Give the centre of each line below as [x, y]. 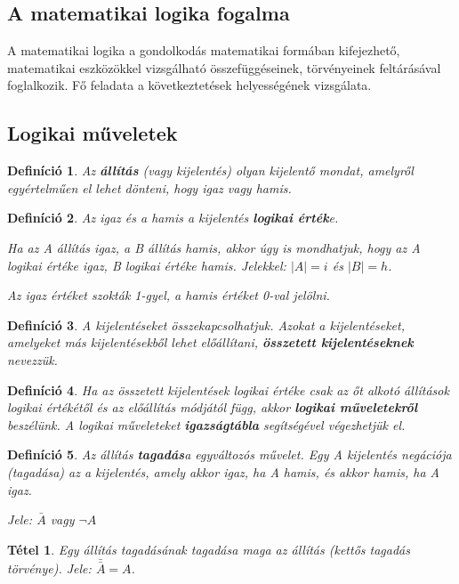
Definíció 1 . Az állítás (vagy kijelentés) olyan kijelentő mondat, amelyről [210, 170]
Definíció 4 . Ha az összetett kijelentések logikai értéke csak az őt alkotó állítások [228, 389]
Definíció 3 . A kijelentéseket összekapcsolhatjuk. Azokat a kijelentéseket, [206, 324]
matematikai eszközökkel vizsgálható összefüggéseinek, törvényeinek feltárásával [224, 67]
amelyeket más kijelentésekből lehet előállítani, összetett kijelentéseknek [210, 342]
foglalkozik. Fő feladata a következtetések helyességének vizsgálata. [189, 85]
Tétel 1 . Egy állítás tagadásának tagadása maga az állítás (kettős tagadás [209, 549]
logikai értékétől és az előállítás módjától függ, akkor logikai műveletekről [213, 407]
